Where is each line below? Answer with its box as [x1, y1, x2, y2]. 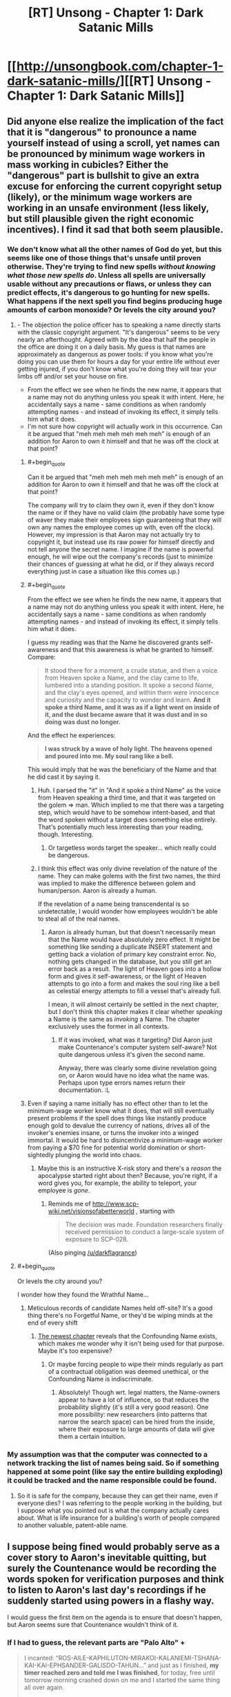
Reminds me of [48, 1199, 91, 1208]
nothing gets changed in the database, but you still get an [48, 957, 212, 966]
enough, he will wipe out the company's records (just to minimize [27, 552, 213, 561]
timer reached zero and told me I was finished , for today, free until [23, 1668, 215, 1676]
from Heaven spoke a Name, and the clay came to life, [44, 673, 199, 682]
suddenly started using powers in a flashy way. [7, 1595, 215, 1606]
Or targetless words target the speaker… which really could [48, 844, 217, 852]
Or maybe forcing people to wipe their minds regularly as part [48, 1360, 223, 1368]
